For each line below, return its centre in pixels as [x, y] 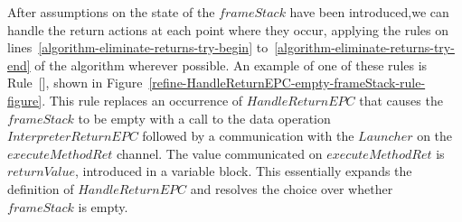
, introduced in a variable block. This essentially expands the [243, 171]
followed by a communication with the [248, 136]
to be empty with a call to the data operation [204, 118]
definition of [41, 188]
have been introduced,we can [369, 12]
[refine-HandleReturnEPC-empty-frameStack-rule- [287, 83]
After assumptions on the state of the [111, 12]
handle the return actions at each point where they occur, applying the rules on [228, 29]
